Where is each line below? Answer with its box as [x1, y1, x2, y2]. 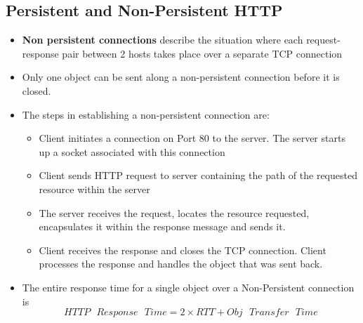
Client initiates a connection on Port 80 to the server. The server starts [39, 131, 345, 145]
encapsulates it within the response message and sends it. [39, 219, 286, 234]
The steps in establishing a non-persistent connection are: [22, 107, 270, 121]
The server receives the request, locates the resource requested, [39, 205, 310, 220]
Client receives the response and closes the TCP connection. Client [39, 242, 326, 257]
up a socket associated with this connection [39, 144, 225, 159]
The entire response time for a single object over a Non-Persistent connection [22, 279, 355, 294]
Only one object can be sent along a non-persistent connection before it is [22, 70, 340, 84]
